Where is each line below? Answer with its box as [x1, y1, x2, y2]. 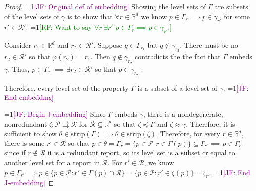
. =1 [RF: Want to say [26, 22, 92, 32]
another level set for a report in [4, 157, 100, 167]
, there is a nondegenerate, [143, 108, 223, 119]
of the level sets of [4, 11, 59, 21]
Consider [4, 40, 31, 50]
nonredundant [4, 118, 47, 129]
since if [4, 147, 26, 158]
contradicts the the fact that [135, 51, 221, 62]
